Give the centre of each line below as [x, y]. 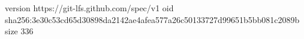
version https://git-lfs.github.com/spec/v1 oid [89, 8]
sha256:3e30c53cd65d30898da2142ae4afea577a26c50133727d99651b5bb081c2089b [152, 19]
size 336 [19, 31]
